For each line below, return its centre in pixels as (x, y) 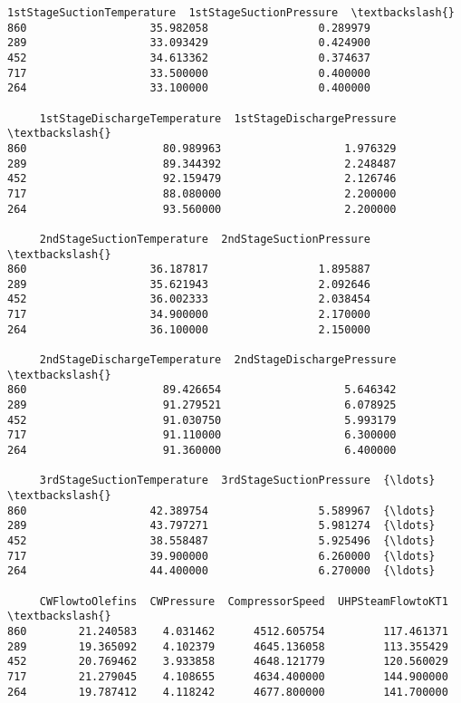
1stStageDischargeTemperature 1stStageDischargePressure (218, 118)
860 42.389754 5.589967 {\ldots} (221, 510)
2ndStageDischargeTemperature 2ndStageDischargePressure (218, 360)
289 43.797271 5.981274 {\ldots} (221, 526)
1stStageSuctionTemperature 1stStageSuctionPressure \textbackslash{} (231, 13)
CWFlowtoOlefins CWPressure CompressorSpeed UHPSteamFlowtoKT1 (244, 601)
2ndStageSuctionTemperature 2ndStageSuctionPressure (205, 239)
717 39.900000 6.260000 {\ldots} (221, 556)
